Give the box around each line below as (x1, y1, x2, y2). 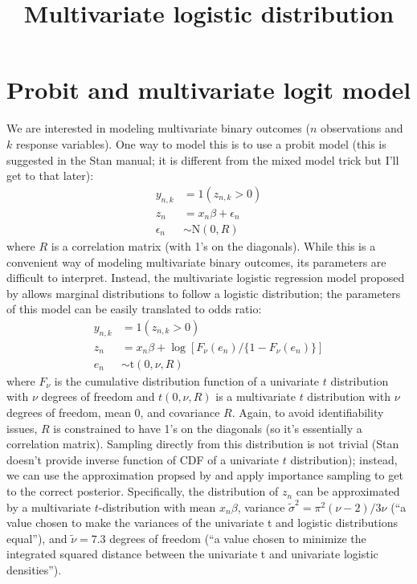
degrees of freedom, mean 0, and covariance (6, 404, 220, 421)
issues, (6, 419, 38, 436)
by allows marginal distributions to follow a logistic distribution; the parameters (6, 284, 401, 301)
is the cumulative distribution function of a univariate (54, 372, 320, 389)
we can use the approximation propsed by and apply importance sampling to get (6, 467, 403, 484)
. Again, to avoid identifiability (231, 404, 384, 421)
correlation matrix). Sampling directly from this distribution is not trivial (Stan (6, 435, 399, 452)
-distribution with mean (98, 498, 216, 515)
